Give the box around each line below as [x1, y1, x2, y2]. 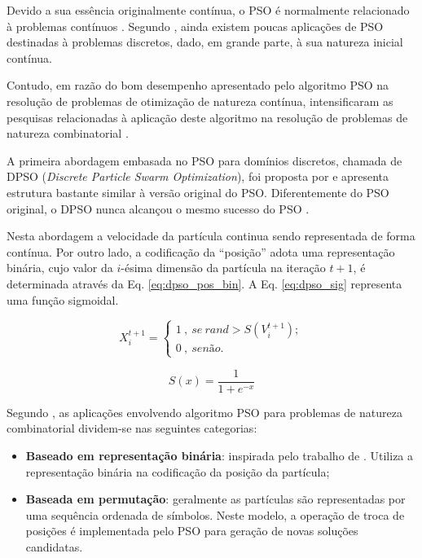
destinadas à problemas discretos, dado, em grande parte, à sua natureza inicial [7, 33, 403, 51]
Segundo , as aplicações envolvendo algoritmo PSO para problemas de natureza [7, 403, 402, 420]
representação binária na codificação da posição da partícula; [25, 463, 330, 480]
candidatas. [25, 538, 83, 555]
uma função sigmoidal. [7, 291, 119, 308]
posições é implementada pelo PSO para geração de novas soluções [25, 522, 358, 539]
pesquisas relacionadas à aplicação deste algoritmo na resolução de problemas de [7, 108, 408, 125]
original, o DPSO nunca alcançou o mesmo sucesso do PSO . [7, 200, 310, 217]
